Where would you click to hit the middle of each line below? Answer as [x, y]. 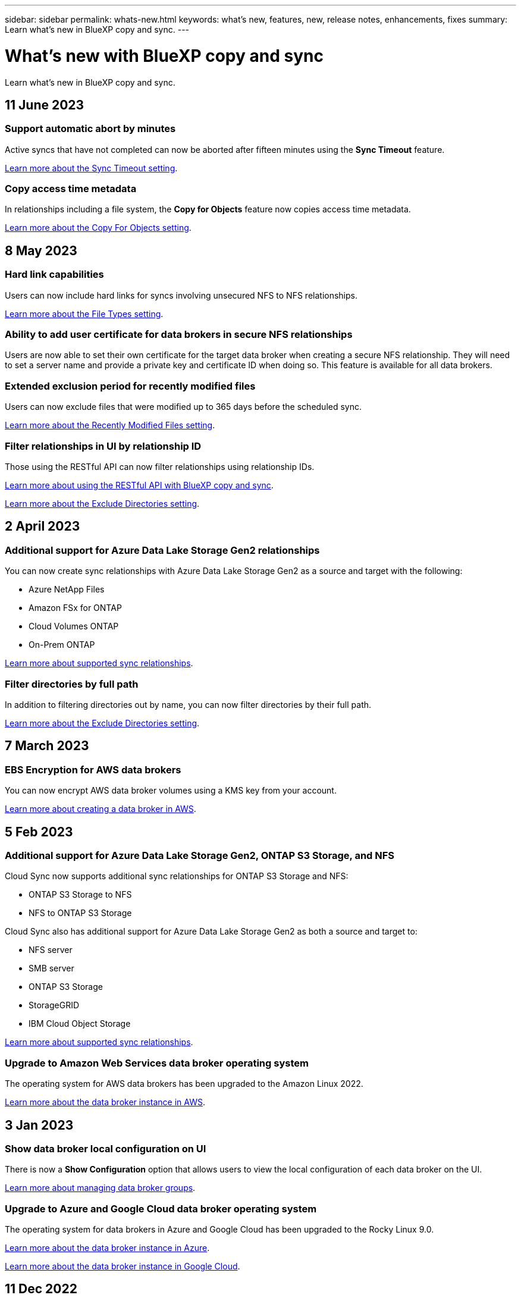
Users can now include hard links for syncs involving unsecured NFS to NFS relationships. [181, 295]
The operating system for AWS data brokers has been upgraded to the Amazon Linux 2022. [184, 1084]
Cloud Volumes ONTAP [74, 626]
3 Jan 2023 [39, 1125]
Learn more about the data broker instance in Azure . [107, 1248]
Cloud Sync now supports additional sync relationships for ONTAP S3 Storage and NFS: [177, 876]
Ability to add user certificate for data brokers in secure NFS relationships [179, 335]
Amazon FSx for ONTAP [75, 608]
